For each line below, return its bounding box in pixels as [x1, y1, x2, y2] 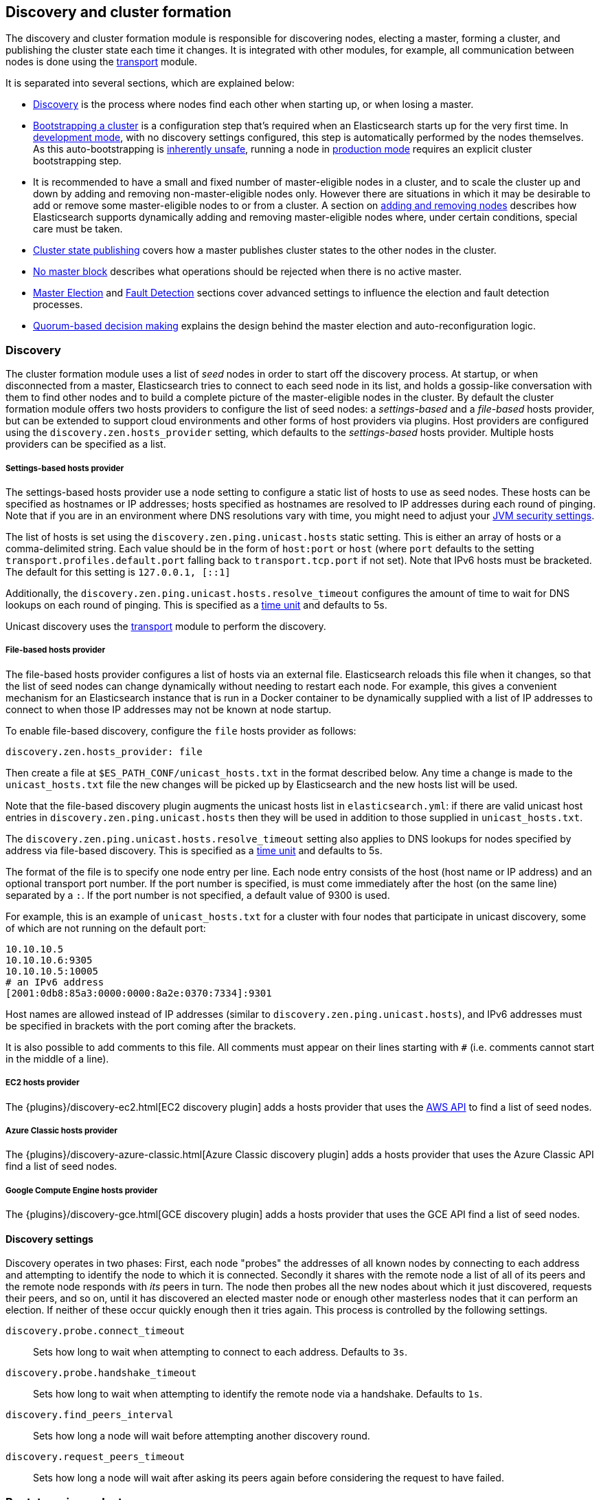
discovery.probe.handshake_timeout [5, 1367, 197, 1379]
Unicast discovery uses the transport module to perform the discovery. [5, 620, 326, 632]
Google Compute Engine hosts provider [5, 1185, 158, 1195]
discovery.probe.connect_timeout [5, 1325, 185, 1337]
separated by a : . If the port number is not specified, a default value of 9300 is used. [5, 889, 390, 901]
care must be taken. [33, 223, 123, 235]
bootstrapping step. [33, 155, 122, 167]
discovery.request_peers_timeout [5, 1451, 185, 1463]
